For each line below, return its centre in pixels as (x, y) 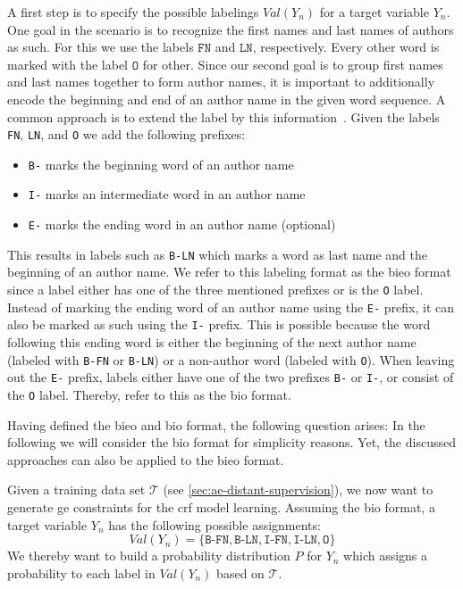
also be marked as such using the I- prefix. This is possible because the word (219, 324)
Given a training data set (76, 489)
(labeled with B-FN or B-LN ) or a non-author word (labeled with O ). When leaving (231, 359)
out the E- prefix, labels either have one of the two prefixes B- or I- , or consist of (231, 377)
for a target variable (374, 12)
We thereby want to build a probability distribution (149, 556)
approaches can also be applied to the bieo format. (146, 459)
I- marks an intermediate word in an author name (167, 194)
